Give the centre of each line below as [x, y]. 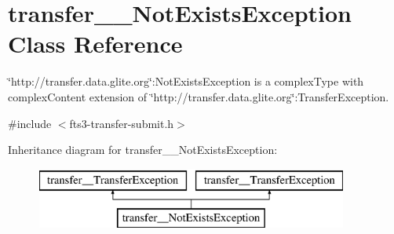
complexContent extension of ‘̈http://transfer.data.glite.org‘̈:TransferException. [199, 96]
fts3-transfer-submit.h [122, 123]
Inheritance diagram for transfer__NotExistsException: [143, 150]
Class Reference [95, 44]
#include [30, 123]
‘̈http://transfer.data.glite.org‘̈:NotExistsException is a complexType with [186, 81]
